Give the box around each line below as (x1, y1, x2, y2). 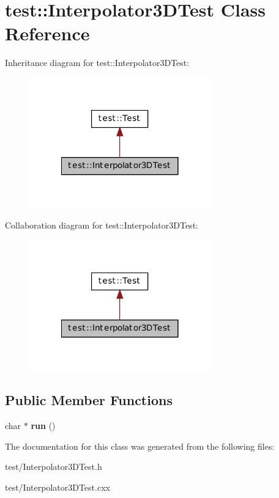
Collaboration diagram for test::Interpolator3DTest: (5, 219, 198, 232)
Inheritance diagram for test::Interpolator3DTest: (5, 56, 190, 69)
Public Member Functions (5, 390, 173, 409)
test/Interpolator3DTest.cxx (5, 480, 110, 493)
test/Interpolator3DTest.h (5, 460, 102, 473)
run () (31, 419, 56, 431)
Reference (5, 21, 90, 46)
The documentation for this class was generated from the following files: (5, 439, 275, 452)
